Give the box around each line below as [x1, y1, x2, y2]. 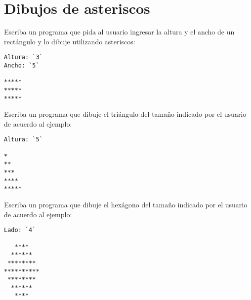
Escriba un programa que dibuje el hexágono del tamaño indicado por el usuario [4, 200, 248, 210]
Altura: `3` [4, 54, 43, 61]
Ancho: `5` [4, 62, 40, 69]
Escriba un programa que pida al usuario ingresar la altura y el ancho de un [4, 27, 235, 37]
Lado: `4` [4, 227, 36, 234]
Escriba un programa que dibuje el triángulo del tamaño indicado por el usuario [4, 109, 247, 119]
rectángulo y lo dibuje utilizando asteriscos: [4, 36, 135, 46]
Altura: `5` [4, 136, 43, 143]
